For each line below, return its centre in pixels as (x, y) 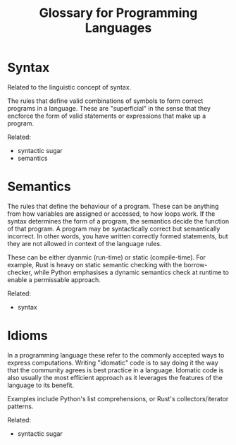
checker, (20, 272)
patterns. (20, 406)
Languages (118, 28)
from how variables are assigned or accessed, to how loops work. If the (111, 214)
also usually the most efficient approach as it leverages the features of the (115, 377)
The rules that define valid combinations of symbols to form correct (105, 101)
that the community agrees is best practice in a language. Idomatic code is (116, 370)
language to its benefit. (41, 385)
